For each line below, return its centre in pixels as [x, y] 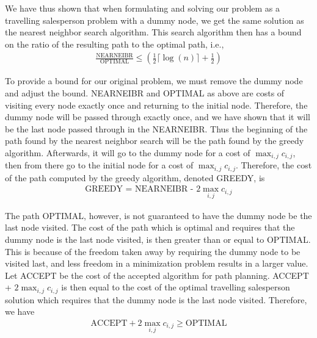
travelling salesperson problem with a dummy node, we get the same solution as [155, 20]
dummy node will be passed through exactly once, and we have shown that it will [158, 117]
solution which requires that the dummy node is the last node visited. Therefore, [156, 299]
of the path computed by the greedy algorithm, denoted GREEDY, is [135, 177]
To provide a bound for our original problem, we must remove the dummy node [154, 81]
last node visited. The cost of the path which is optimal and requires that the [150, 227]
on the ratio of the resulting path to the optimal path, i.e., [115, 44]
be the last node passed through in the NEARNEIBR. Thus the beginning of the [156, 128]
